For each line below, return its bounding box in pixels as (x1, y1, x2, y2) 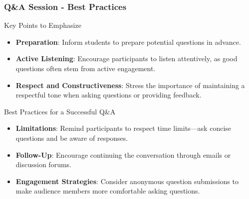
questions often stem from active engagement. (15, 63, 156, 73)
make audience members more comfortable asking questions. (15, 186, 200, 196)
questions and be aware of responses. (15, 132, 128, 143)
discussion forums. (15, 159, 71, 170)
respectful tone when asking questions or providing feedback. (15, 90, 202, 100)
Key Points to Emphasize (4, 20, 81, 30)
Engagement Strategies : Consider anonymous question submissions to (15, 176, 239, 186)
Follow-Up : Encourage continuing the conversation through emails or (15, 149, 231, 160)
